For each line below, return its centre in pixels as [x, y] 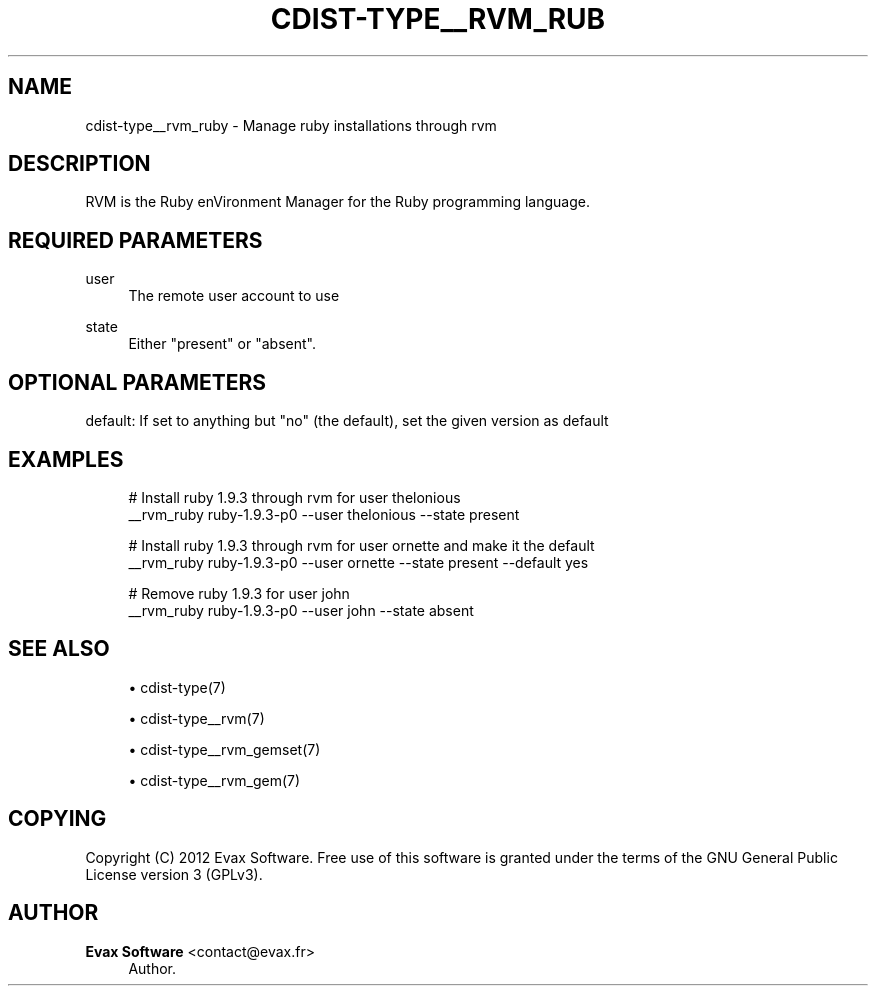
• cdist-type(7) [177, 687]
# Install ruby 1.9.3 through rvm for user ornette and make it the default [361, 545]
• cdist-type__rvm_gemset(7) [224, 749]
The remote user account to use [234, 296]
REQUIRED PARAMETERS [135, 240]
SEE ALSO [59, 649]
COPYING [57, 819]
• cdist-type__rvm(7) [196, 718]
